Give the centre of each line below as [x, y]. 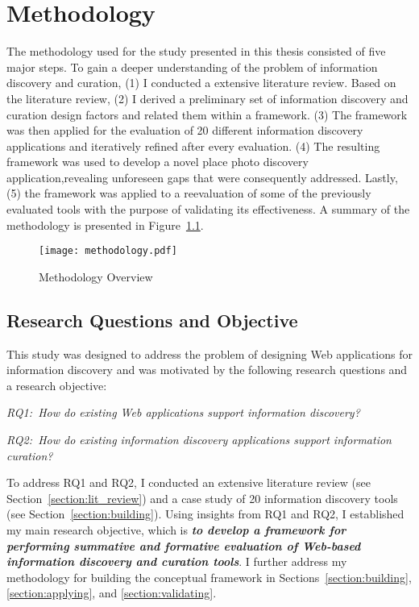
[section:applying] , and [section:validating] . [112, 593]
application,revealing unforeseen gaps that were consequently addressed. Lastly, [202, 177]
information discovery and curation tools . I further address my [177, 561]
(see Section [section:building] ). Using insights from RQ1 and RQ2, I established [205, 514]
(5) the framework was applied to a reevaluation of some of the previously [189, 193]
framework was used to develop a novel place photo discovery [158, 162]
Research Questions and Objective [152, 320]
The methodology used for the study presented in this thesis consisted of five [196, 51]
